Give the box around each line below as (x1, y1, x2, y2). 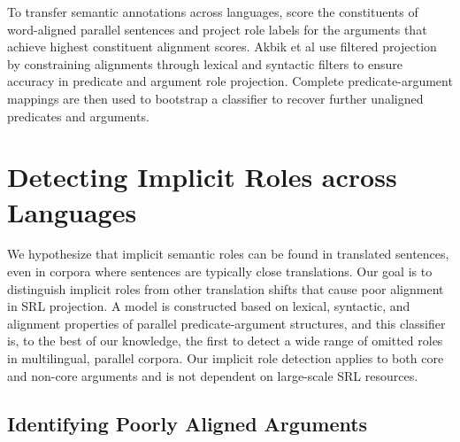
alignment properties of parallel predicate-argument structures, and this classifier (7, 314, 446, 332)
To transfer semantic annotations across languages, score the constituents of (7, 3, 418, 20)
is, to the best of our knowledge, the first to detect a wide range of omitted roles (7, 331, 443, 350)
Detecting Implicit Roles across (7, 159, 397, 195)
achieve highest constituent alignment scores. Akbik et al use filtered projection (7, 37, 437, 56)
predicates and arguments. (7, 106, 149, 125)
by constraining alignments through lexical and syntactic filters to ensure (7, 54, 403, 73)
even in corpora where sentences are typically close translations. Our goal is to (7, 262, 433, 281)
